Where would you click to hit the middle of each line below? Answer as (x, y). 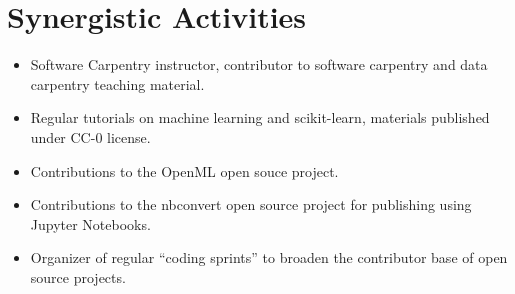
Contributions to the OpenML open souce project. (184, 170)
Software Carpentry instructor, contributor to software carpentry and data (259, 64)
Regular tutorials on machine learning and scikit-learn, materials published (260, 117)
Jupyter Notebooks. (90, 223)
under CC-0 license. (90, 136)
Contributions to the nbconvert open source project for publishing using (251, 204)
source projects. (78, 276)
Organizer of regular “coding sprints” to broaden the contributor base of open (269, 257)
